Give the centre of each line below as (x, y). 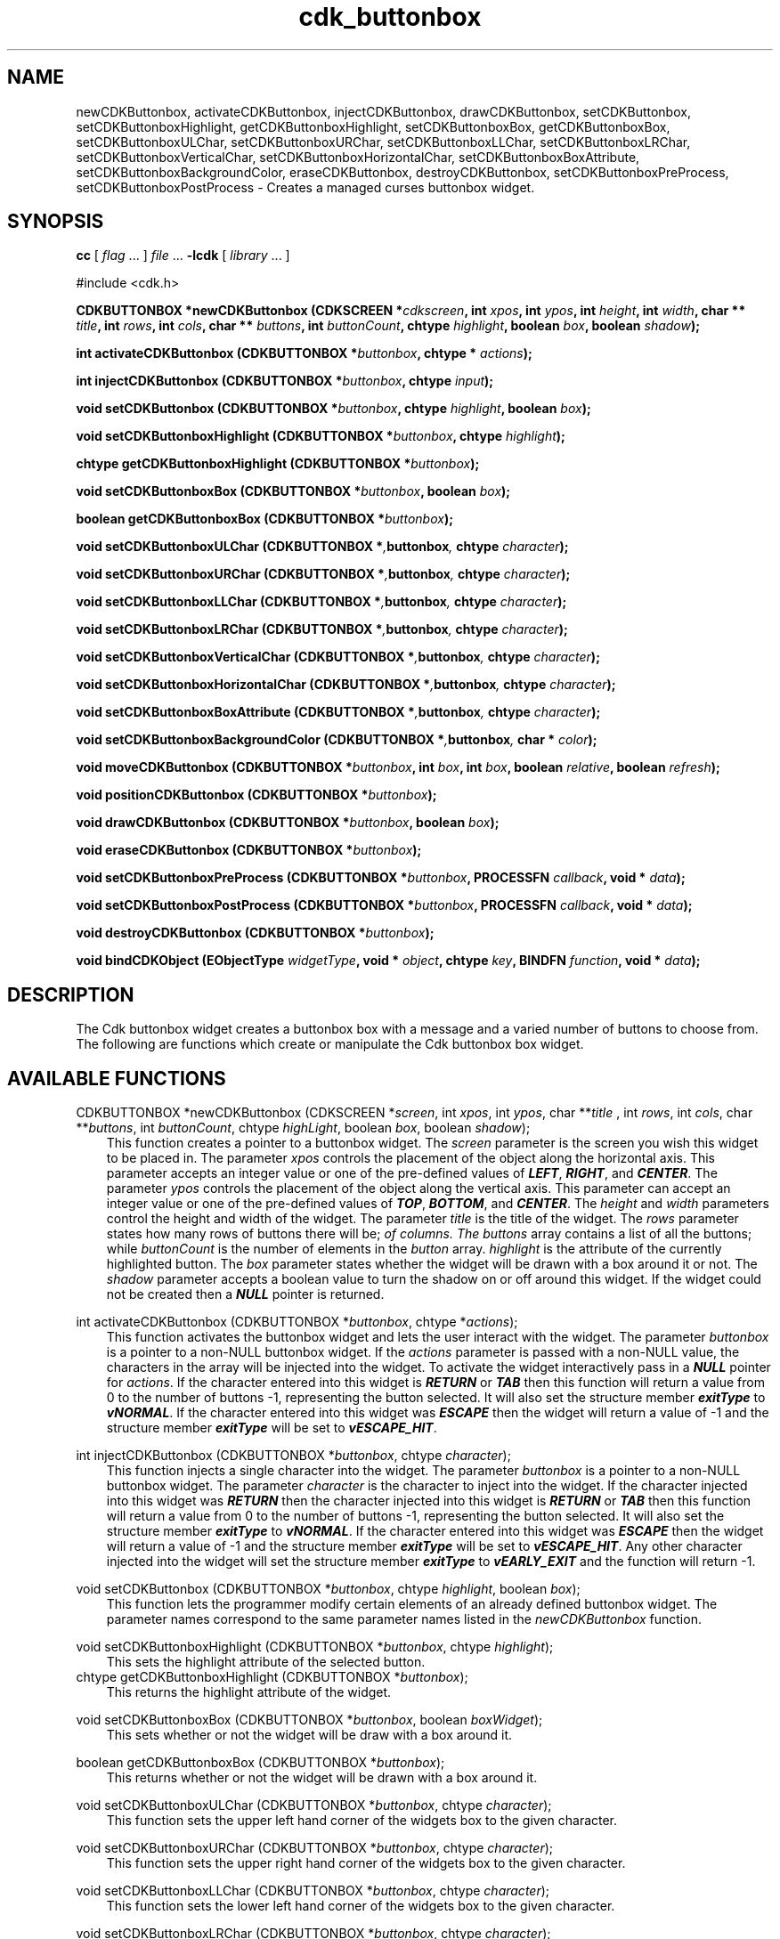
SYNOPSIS (56, 222)
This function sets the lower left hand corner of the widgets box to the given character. (361, 1906)
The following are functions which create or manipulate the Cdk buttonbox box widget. (330, 1044)
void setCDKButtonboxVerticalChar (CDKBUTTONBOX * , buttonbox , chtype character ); (338, 657)
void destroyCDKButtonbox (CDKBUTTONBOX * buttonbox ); (255, 933)
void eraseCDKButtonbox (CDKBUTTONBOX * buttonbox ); (249, 850)
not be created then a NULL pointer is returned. (245, 1294)
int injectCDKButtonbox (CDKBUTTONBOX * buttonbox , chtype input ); (285, 381)
